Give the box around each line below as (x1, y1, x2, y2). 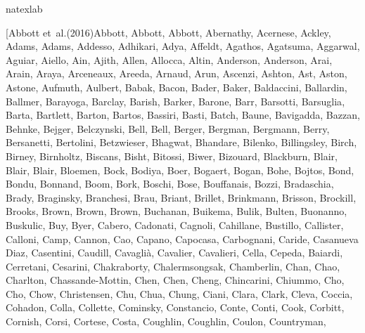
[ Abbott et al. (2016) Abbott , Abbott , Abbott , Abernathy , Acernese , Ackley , (6, 25, 331, 39)
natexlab (6, 1, 43, 15)
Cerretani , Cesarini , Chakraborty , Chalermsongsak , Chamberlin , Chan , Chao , (6, 259, 340, 273)
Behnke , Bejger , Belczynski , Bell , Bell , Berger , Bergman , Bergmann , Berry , (6, 121, 330, 136)
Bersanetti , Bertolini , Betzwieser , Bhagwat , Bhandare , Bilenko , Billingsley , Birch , (6, 135, 357, 150)
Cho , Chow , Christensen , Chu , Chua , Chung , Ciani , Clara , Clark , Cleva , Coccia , (6, 286, 353, 301)
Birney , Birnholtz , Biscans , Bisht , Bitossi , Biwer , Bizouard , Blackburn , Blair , (6, 148, 338, 163)
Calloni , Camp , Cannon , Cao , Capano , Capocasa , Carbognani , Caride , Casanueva (6, 231, 359, 246)
